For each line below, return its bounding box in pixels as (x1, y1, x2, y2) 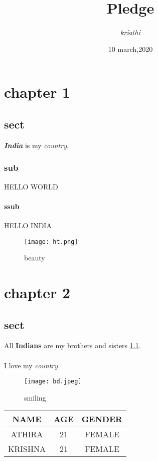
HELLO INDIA (4, 220, 52, 230)
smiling (24, 392, 46, 403)
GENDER (81, 413, 122, 425)
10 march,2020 (108, 43, 153, 54)
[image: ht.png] (24, 238, 78, 245)
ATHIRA (11, 428, 43, 440)
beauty (24, 252, 45, 263)
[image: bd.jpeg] (24, 378, 82, 385)
